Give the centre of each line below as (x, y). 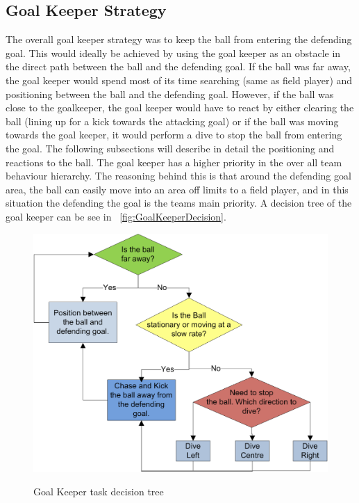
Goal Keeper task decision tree (99, 491)
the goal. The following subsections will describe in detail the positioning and (170, 148)
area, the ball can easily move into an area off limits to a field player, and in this (177, 189)
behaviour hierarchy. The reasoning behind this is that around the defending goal (178, 176)
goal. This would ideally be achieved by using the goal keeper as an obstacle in (173, 53)
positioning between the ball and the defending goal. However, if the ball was (170, 94)
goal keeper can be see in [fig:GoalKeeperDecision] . (116, 216)
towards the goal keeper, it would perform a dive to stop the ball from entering (174, 135)
